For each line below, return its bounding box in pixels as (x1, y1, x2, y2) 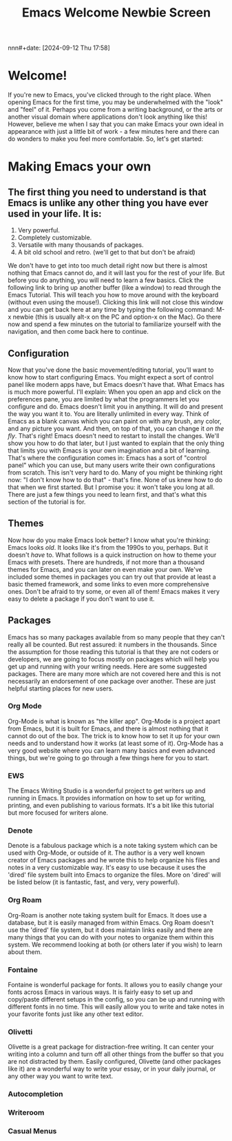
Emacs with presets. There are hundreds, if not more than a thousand (8, 557, 205, 566)
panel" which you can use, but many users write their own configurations (8, 461, 215, 469)
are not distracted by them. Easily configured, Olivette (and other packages (8, 1058, 221, 1066)
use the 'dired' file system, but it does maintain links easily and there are (8, 926, 213, 934)
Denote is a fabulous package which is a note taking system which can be (8, 842, 218, 850)
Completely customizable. (17, 233, 92, 242)
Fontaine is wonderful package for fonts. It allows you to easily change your (8, 981, 223, 989)
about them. (8, 947, 42, 956)
